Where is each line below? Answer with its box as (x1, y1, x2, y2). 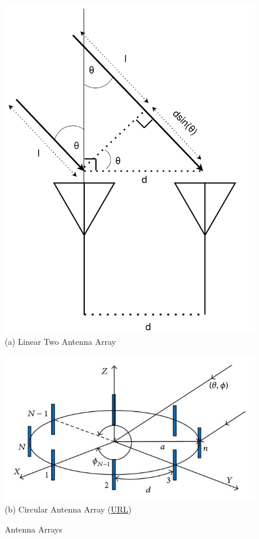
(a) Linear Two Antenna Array (5, 335, 116, 348)
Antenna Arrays (5, 523, 62, 535)
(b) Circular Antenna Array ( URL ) (5, 503, 132, 515)
